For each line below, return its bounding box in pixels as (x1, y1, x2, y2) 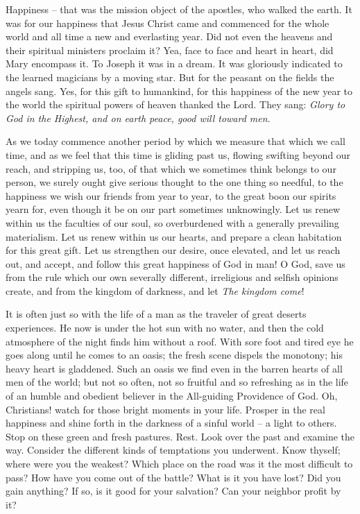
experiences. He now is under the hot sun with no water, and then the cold (6, 320, 324, 335)
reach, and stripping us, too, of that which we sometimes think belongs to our (6, 161, 336, 175)
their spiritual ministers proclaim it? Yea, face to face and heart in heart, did (6, 42, 334, 57)
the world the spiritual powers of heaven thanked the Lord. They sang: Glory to (6, 97, 345, 112)
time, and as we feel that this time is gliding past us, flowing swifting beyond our (6, 147, 351, 162)
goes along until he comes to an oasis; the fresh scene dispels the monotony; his (6, 348, 343, 362)
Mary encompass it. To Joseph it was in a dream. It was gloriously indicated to (6, 56, 343, 71)
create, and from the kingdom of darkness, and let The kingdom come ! (6, 283, 305, 298)
